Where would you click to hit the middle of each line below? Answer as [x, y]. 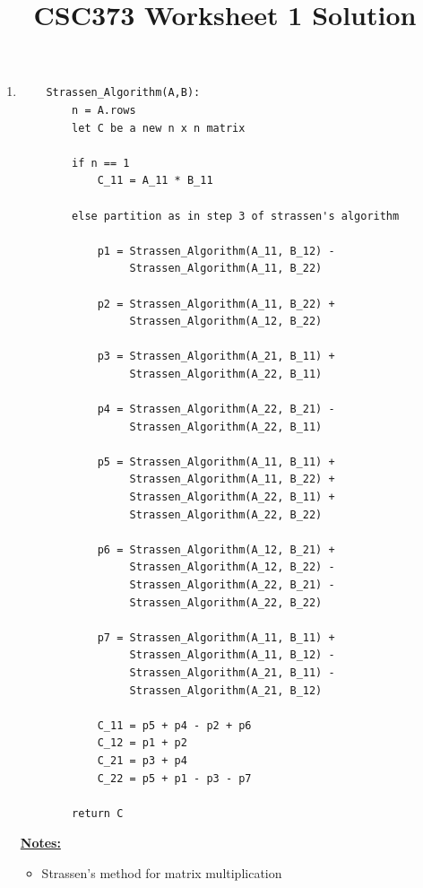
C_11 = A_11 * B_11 [155, 181]
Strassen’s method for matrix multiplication [162, 872]
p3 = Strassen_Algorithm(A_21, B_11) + [216, 357]
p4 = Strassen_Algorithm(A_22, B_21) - [216, 409]
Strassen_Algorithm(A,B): [123, 93]
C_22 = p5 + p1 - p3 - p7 [174, 778]
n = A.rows [104, 110]
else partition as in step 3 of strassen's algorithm [236, 216]
